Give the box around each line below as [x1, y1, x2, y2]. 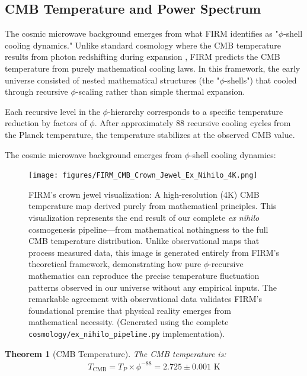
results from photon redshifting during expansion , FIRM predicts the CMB [5, 50, 280, 63]
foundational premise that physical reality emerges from [28, 304, 231, 316]
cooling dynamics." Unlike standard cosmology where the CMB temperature [5, 38, 281, 51]
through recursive [5, 85, 68, 98]
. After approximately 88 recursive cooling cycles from [94, 117, 291, 129]
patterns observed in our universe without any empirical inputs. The [28, 281, 277, 293]
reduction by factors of [5, 117, 87, 129]
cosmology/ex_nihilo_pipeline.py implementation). [28, 327, 225, 339]
